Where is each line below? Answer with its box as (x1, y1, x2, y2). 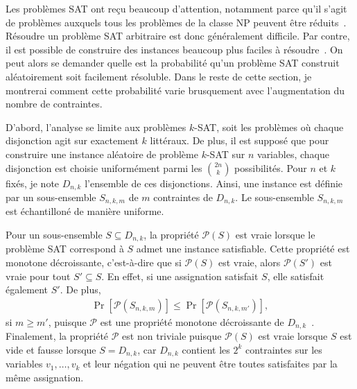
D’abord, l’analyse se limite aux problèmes (6, 119, 186, 134)
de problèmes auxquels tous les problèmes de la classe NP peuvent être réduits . (6, 15, 347, 29)
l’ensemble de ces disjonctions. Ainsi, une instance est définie (85, 175, 343, 190)
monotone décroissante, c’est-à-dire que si (6, 255, 182, 270)
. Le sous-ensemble (235, 189, 314, 204)
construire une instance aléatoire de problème (6, 146, 198, 161)
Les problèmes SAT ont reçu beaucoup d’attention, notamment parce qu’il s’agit (6, 1, 347, 15)
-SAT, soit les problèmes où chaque (194, 119, 344, 134)
